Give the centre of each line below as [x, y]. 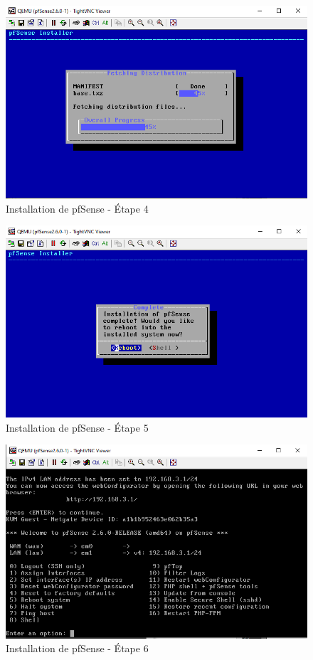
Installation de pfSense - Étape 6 [77, 648]
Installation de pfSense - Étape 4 [77, 208]
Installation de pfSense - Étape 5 [77, 427]
